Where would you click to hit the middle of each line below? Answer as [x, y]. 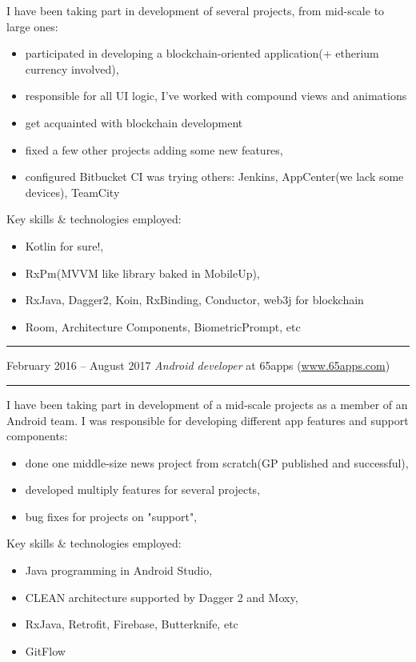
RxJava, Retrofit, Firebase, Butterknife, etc [132, 624]
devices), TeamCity [72, 192]
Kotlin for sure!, [64, 245]
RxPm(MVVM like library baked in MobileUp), [142, 273]
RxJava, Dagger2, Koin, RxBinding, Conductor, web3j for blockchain [194, 300]
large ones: [32, 26]
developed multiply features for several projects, [143, 489]
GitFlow [45, 650]
